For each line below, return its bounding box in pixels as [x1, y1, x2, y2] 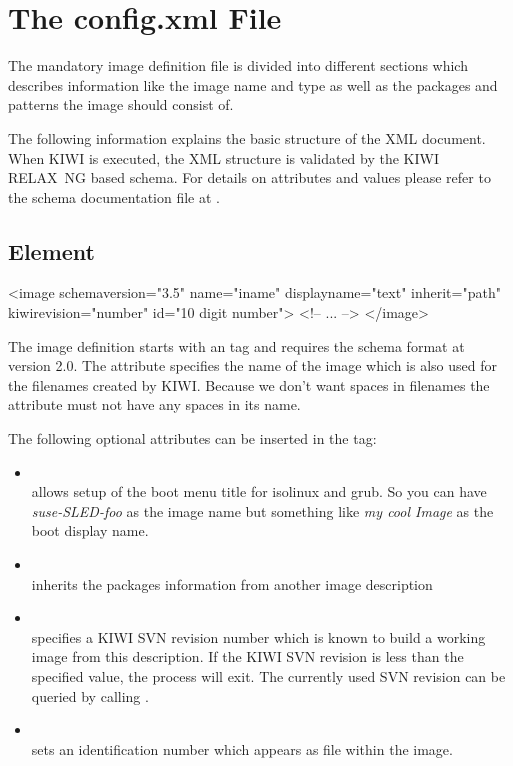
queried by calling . [31, 685, 149, 706]
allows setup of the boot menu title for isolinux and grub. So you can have [31, 481, 487, 502]
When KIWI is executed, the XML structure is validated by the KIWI [8, 147, 439, 168]
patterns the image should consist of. [8, 94, 234, 115]
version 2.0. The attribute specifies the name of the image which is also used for [8, 355, 497, 376]
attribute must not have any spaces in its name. [8, 394, 301, 415]
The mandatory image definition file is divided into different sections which [8, 55, 468, 76]
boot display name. [31, 520, 149, 541]
